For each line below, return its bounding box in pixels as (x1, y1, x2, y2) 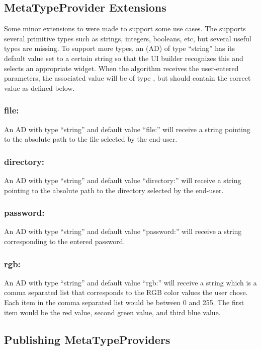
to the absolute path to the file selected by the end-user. (4, 134, 178, 144)
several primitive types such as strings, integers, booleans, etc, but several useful (4, 33, 251, 43)
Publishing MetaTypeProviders (4, 331, 170, 347)
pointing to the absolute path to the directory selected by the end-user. (4, 185, 224, 195)
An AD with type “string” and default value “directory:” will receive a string (4, 174, 241, 185)
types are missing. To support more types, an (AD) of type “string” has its (4, 43, 235, 53)
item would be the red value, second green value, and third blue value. (4, 307, 221, 317)
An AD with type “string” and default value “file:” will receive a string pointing (4, 124, 250, 134)
